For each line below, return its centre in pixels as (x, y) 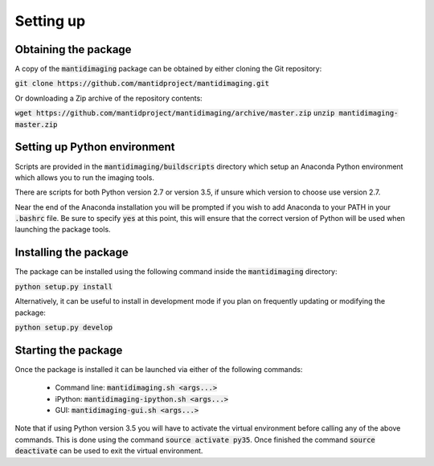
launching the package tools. (63, 230)
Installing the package (72, 253)
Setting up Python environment (95, 147)
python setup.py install (63, 286)
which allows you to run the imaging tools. (84, 178)
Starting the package (69, 350)
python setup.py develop (63, 327)
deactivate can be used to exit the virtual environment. (109, 451)
